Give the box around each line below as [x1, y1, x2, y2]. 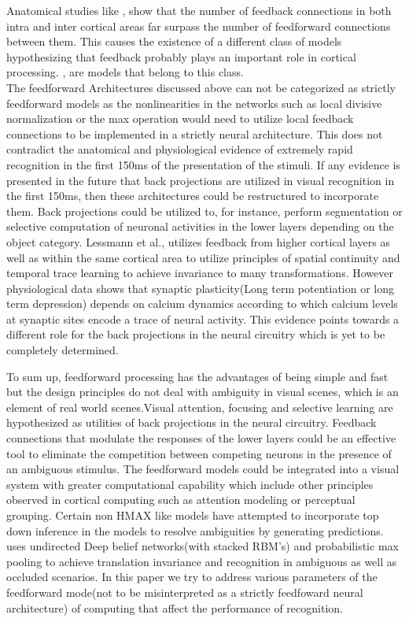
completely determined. [6, 342, 119, 358]
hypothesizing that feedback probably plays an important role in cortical [6, 48, 356, 65]
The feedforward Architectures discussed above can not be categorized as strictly [6, 79, 396, 95]
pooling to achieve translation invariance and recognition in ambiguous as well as [6, 553, 397, 569]
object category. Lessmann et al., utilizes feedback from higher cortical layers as [6, 233, 391, 250]
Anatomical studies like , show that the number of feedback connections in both [6, 2, 392, 18]
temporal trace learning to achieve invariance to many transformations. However [6, 265, 393, 281]
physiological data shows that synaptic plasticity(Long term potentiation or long [6, 280, 395, 296]
